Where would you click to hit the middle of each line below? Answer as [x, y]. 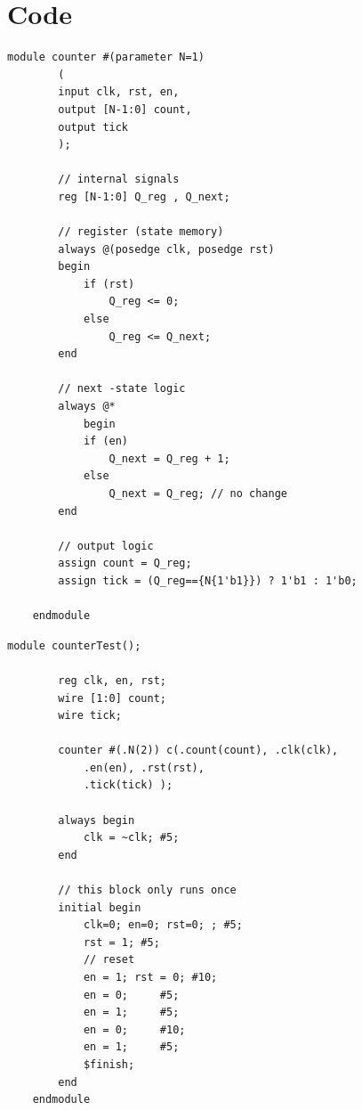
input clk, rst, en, [119, 92]
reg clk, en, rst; [112, 680]
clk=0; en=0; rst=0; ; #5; [163, 925]
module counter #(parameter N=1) [106, 57]
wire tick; [90, 716]
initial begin [100, 907]
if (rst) [109, 284]
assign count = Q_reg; [125, 563]
